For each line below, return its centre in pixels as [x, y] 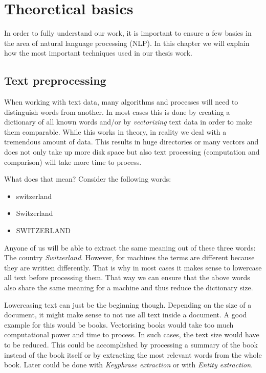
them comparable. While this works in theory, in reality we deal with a [115, 131]
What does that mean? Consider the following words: [88, 179]
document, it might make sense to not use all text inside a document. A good [126, 315]
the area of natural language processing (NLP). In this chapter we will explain [127, 43]
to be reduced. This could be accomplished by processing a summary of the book [131, 344]
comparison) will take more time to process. [73, 161]
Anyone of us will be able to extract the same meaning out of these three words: [130, 247]
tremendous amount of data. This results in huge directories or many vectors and [131, 142]
